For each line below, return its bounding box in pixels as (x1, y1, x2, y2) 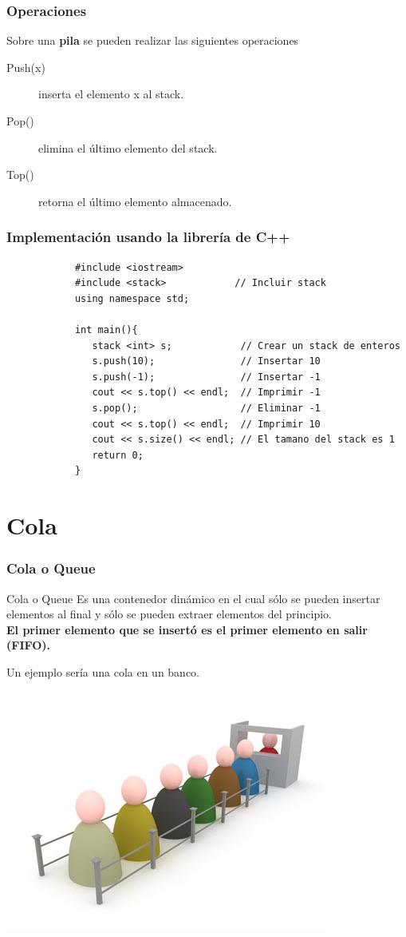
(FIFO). (6, 637, 51, 653)
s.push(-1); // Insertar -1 (92, 371, 321, 383)
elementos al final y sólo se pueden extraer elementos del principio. (6, 605, 332, 622)
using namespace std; (74, 292, 190, 304)
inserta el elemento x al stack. (38, 85, 184, 102)
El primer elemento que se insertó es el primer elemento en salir (6, 621, 368, 637)
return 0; (92, 449, 144, 461)
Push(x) (6, 58, 45, 75)
